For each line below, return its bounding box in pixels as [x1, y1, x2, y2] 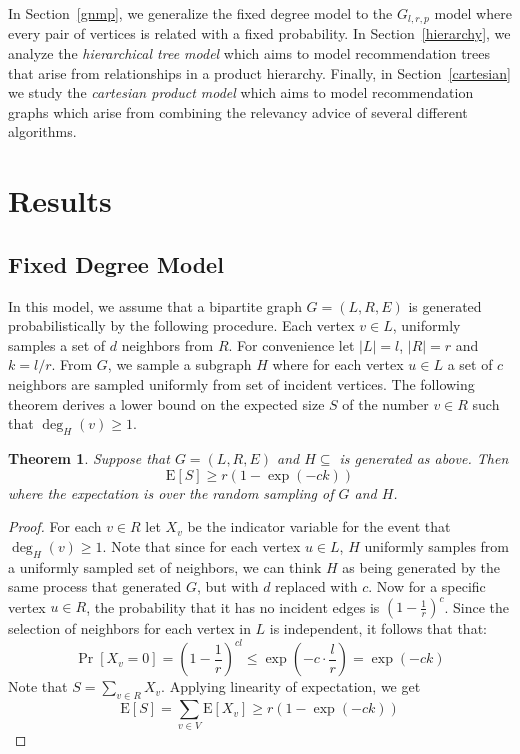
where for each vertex [272, 354, 404, 375]
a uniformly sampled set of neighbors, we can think [8, 556, 322, 577]
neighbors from [121, 334, 214, 355]
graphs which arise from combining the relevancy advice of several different [8, 101, 468, 122]
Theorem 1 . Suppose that [8, 447, 170, 468]
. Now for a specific [368, 576, 486, 597]
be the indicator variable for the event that [187, 516, 451, 537]
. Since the [444, 596, 510, 617]
